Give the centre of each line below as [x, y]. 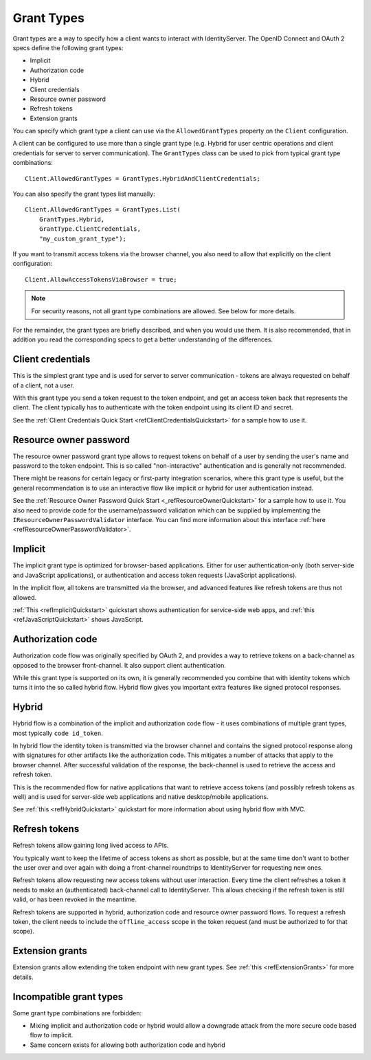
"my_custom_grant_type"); [83, 238]
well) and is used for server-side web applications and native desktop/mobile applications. [140, 797]
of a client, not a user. [44, 385]
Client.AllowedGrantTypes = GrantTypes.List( [103, 210]
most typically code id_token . [58, 733]
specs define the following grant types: [68, 47]
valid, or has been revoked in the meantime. [75, 899]
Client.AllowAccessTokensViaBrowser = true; [101, 279]
